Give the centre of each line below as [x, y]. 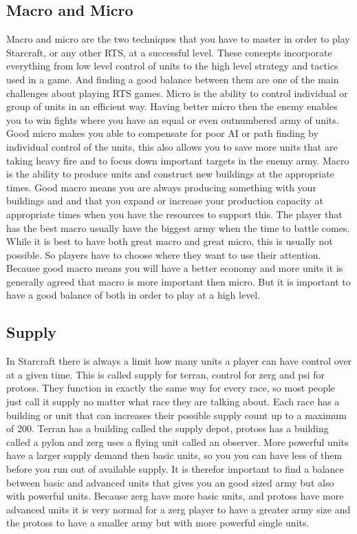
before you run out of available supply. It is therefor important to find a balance [175, 469]
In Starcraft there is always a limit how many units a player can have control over [179, 361]
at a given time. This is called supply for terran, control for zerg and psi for [165, 374]
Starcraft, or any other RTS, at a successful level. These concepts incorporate [169, 52]
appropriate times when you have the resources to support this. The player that [174, 214]
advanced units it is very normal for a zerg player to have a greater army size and [178, 509]
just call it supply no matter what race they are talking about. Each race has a [173, 402]
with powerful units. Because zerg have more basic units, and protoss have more [175, 496]
